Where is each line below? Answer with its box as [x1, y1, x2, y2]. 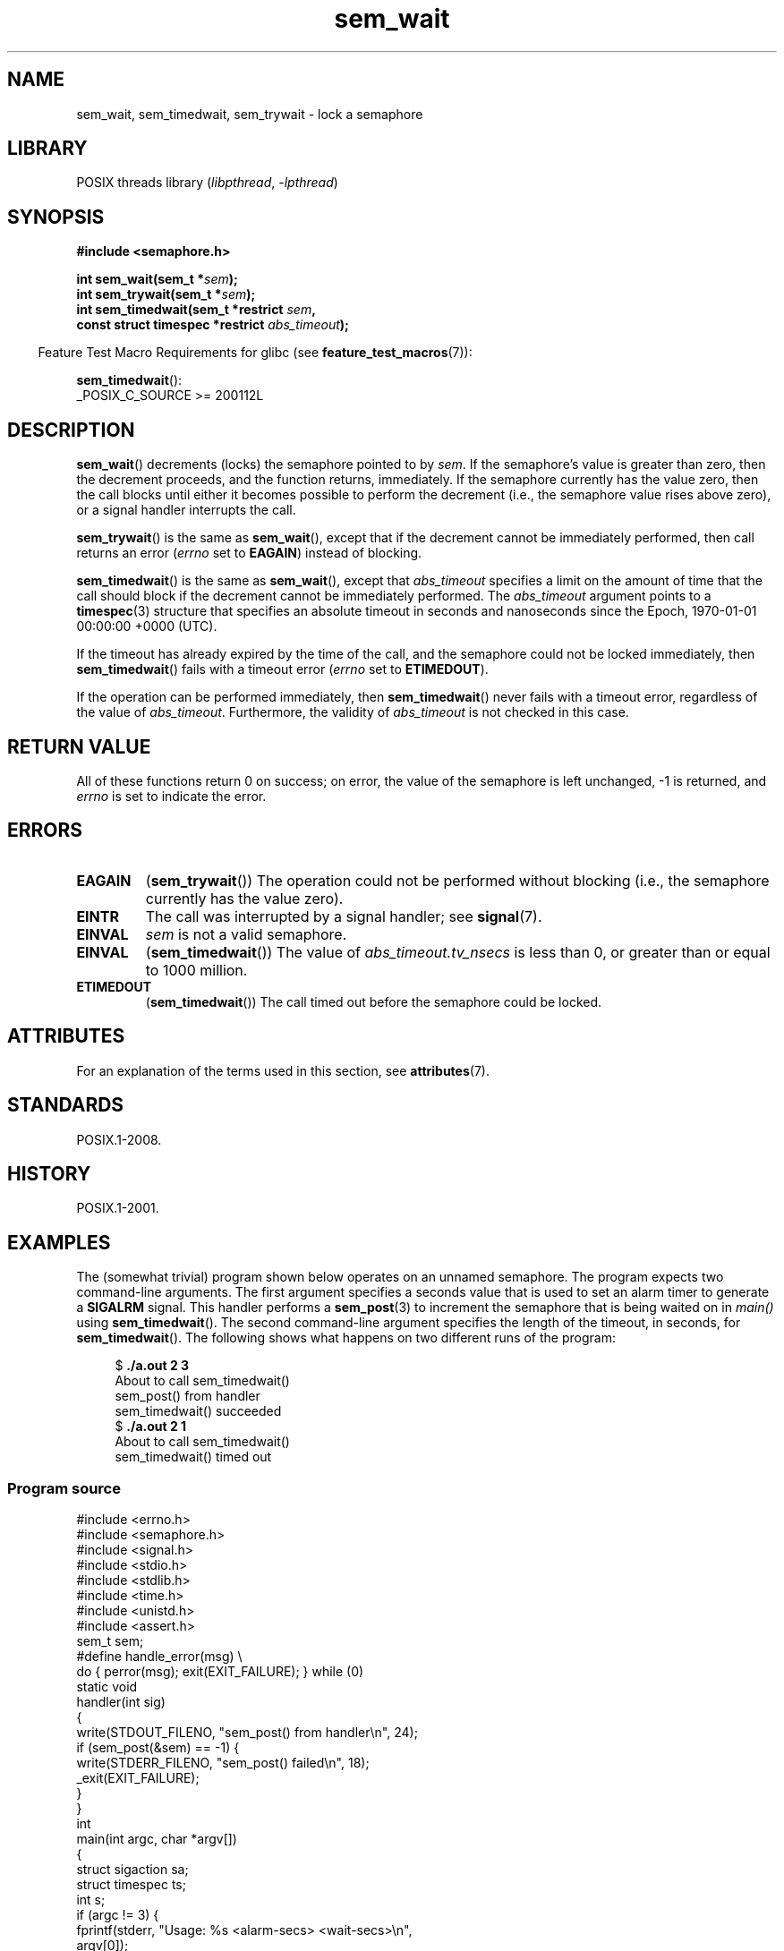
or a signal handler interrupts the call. [76, 502, 296, 518]
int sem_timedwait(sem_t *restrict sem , [76, 302, 316, 318]
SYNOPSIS [7, 205, 105, 228]
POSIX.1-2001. [76, 1200, 159, 1216]
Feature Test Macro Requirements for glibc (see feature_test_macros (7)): [38, 345, 473, 361]
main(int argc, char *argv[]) [76, 1830, 237, 1846]
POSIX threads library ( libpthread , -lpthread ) [76, 175, 338, 191]
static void [76, 1678, 138, 1694]
